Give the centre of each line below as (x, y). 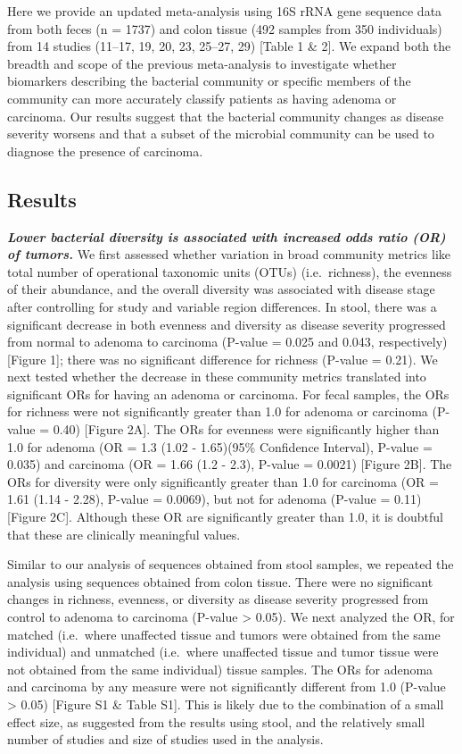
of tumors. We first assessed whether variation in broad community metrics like (229, 254)
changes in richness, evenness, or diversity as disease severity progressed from (218, 599)
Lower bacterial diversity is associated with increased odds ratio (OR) (227, 236)
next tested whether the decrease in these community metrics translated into (217, 377)
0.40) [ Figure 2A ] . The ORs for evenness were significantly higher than (246, 429)
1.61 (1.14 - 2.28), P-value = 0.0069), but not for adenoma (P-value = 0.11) (214, 499)
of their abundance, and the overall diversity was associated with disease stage (221, 289)
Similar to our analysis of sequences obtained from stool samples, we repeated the (231, 564)
